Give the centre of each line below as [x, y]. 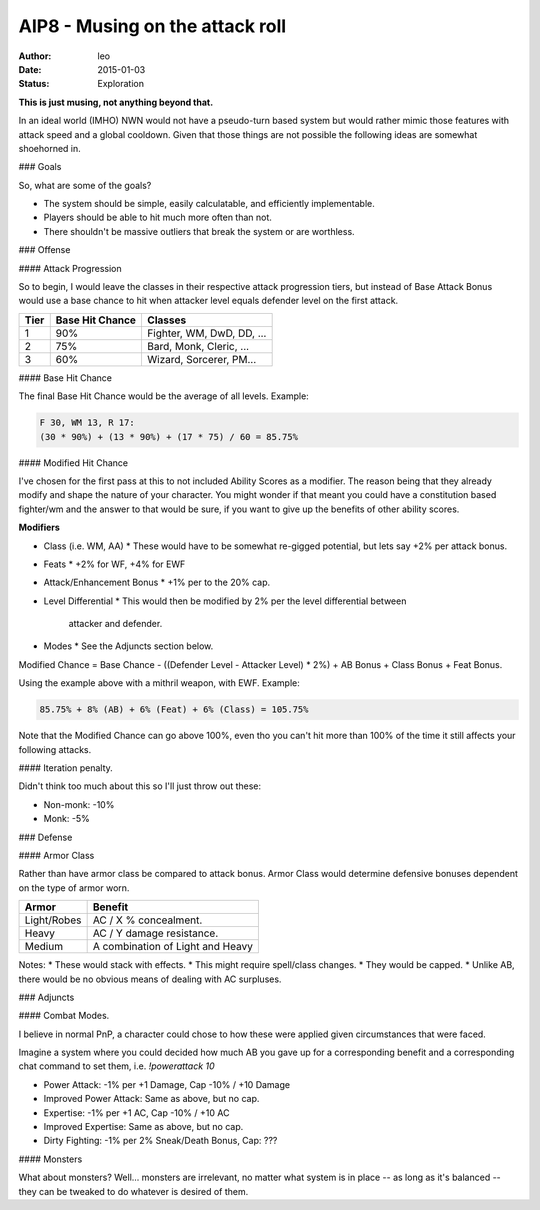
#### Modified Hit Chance [73, 462]
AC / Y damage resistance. [155, 933]
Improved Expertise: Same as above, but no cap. [143, 1127]
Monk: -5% [66, 819]
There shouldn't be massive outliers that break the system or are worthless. [199, 231]
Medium [44, 947]
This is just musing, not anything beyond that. [116, 102]
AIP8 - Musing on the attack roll [152, 26]
